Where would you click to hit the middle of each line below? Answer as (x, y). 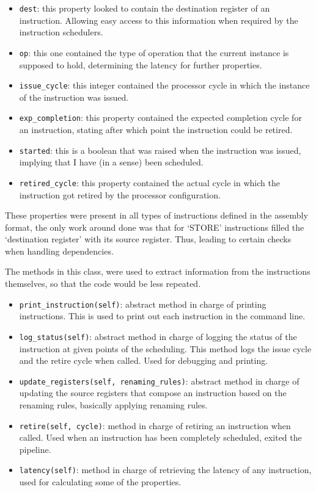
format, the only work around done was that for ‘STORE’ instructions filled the (155, 227)
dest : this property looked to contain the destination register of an (145, 8)
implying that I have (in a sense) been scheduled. (111, 162)
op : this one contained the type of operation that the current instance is (154, 52)
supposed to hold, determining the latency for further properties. (141, 64)
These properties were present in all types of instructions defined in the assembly (156, 215)
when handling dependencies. (59, 251)
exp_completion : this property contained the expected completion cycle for (160, 118)
